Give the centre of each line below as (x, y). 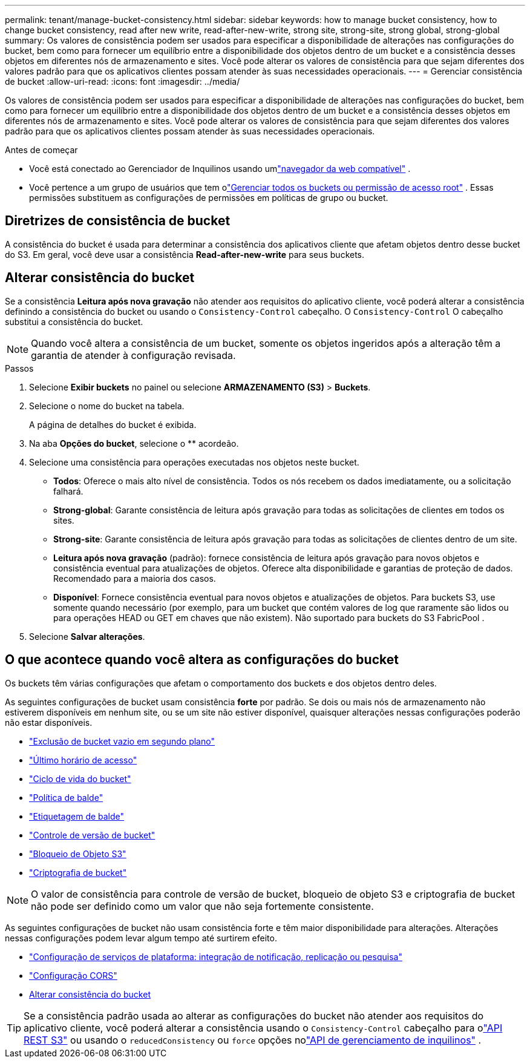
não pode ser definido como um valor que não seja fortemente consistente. (202, 906)
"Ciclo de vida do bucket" (80, 778)
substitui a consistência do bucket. (74, 321)
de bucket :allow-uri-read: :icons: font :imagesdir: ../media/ (123, 81)
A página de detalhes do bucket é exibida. (113, 424)
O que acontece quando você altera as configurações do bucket (202, 660)
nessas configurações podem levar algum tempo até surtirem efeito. (141, 938)
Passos (19, 368)
